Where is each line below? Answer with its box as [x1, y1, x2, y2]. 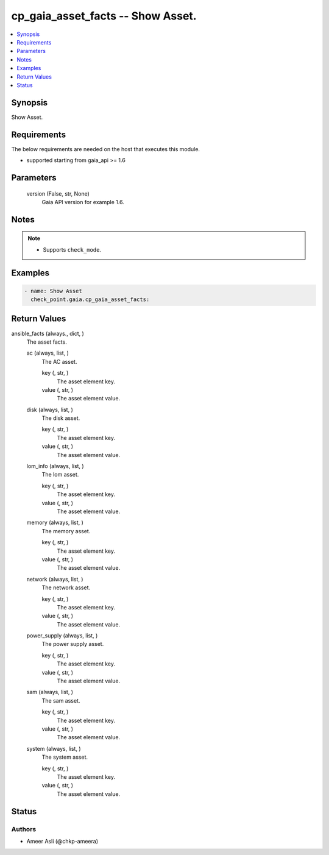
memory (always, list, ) [26, 519, 83, 527]
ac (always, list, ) [26, 349, 69, 357]
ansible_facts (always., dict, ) [11, 330, 85, 337]
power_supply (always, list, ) [26, 632, 98, 639]
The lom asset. [41, 471, 79, 478]
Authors [11, 825, 37, 833]
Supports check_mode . [43, 246, 102, 253]
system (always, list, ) [26, 745, 81, 752]
